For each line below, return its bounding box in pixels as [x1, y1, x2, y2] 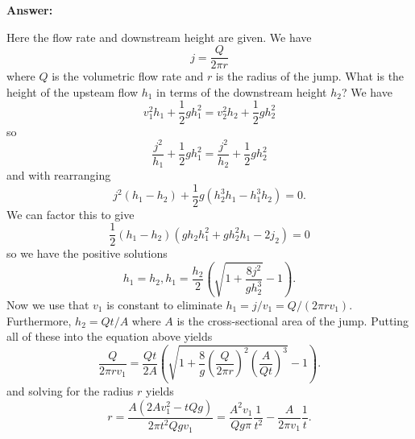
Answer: [6, 2, 53, 18]
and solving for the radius [6, 383, 134, 400]
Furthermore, [6, 312, 72, 329]
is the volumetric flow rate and [52, 68, 204, 85]
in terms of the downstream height [156, 83, 327, 100]
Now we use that [6, 296, 89, 313]
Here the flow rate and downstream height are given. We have [6, 28, 312, 45]
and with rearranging [6, 167, 111, 184]
